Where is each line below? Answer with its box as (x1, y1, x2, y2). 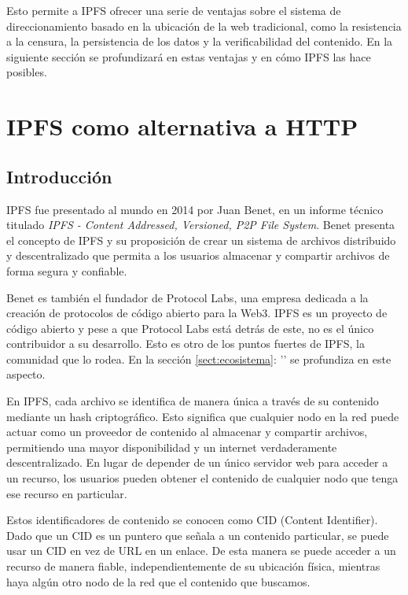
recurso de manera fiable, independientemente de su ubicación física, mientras (6, 558, 380, 575)
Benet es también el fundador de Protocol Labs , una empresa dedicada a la (6, 289, 369, 305)
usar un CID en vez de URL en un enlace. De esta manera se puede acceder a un (6, 542, 396, 559)
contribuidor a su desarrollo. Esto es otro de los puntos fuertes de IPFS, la (6, 335, 365, 352)
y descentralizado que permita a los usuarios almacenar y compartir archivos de (6, 247, 390, 264)
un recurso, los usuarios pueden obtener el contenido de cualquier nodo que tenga (6, 470, 399, 486)
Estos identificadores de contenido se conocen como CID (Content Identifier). (6, 512, 378, 528)
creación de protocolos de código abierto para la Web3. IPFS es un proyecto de (6, 305, 388, 321)
